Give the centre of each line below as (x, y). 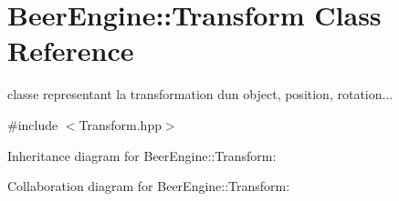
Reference (71, 50)
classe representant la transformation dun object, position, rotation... (200, 94)
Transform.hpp (120, 124)
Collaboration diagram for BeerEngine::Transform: (149, 186)
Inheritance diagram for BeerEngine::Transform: (142, 155)
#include (33, 124)
